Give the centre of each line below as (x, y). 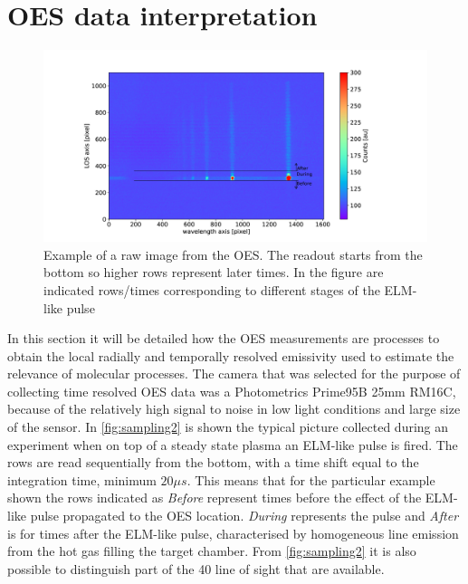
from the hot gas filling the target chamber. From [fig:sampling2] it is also (212, 551)
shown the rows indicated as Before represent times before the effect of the (215, 498)
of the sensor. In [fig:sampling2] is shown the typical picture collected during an (228, 427)
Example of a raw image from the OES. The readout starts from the (233, 254)
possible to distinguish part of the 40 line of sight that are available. (196, 568)
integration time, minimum (82, 479)
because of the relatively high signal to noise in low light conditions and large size (234, 409)
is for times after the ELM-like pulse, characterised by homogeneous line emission (233, 533)
